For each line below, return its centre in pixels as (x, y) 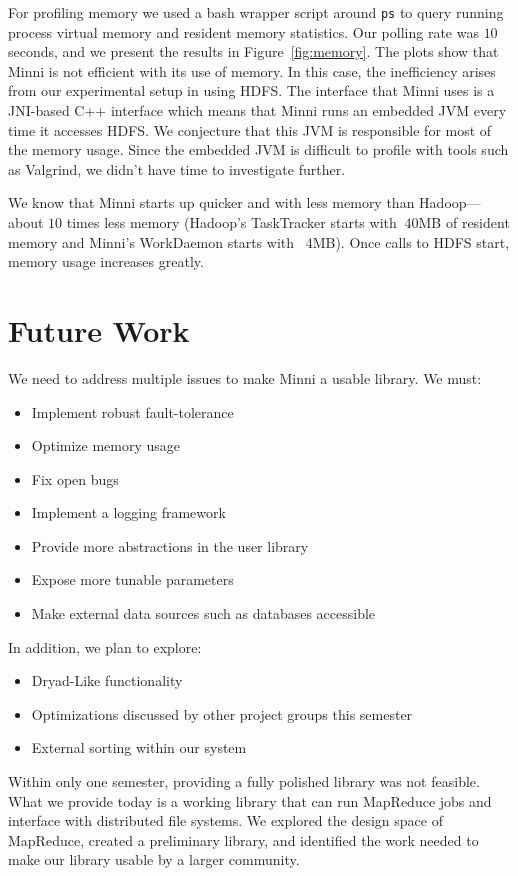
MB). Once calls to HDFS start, (411, 241)
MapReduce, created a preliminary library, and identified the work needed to (243, 839)
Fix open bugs (75, 478)
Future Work (99, 329)
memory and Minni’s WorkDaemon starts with (151, 241)
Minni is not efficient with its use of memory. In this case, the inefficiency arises (252, 70)
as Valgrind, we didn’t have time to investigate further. (177, 168)
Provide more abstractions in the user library (170, 545)
